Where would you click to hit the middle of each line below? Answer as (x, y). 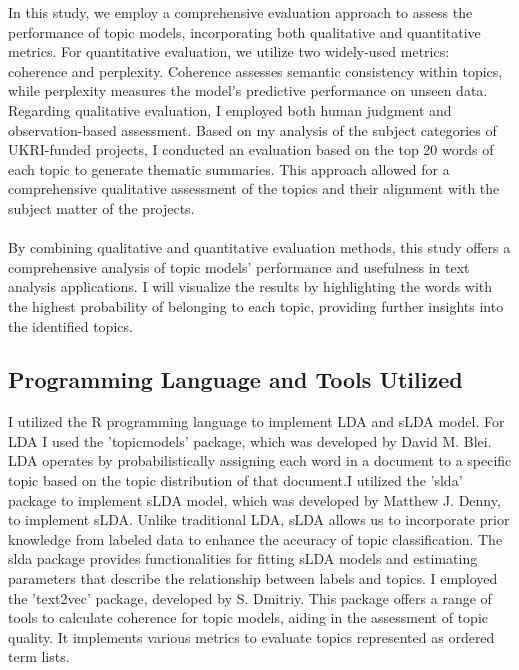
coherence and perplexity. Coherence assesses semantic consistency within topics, (255, 70)
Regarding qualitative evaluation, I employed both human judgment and (230, 109)
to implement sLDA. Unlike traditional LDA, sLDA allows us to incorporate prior (259, 519)
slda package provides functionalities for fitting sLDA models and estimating (243, 558)
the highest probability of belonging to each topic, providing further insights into (256, 305)
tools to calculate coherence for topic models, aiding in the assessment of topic (248, 617)
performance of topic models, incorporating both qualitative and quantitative (244, 31)
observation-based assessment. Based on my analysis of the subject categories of (252, 129)
